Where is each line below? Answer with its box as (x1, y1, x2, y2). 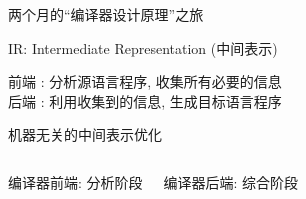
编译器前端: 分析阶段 (8, 171, 143, 192)
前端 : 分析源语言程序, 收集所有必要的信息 (8, 71, 282, 92)
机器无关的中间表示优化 (8, 124, 162, 145)
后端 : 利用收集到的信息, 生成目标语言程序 (8, 90, 282, 111)
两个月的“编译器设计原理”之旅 (8, 4, 204, 24)
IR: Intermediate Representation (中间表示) (8, 37, 278, 58)
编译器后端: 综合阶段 (163, 171, 299, 192)
